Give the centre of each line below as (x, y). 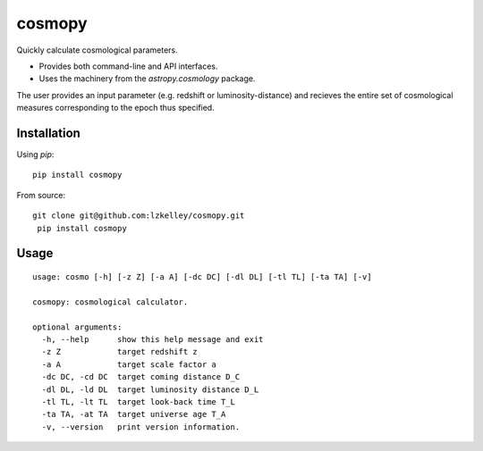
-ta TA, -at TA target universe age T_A (134, 414)
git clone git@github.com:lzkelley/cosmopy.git (139, 216)
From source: (41, 195)
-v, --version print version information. (141, 427)
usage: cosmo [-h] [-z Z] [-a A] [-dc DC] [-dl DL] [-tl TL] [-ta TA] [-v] (202, 276)
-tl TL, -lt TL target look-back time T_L (139, 401)
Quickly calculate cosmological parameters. (97, 50)
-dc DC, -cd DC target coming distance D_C (141, 377)
